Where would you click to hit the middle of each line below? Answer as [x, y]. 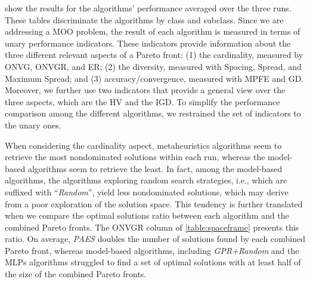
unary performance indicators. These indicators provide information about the [148, 43]
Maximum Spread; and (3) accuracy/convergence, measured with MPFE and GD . [154, 78]
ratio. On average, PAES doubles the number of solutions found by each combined [155, 239]
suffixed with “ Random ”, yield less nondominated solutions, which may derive [147, 191]
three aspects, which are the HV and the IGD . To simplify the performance [142, 101]
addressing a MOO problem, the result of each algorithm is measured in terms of [153, 31]
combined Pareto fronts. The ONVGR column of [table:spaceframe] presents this [152, 227]
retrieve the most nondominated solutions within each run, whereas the [135, 157]
